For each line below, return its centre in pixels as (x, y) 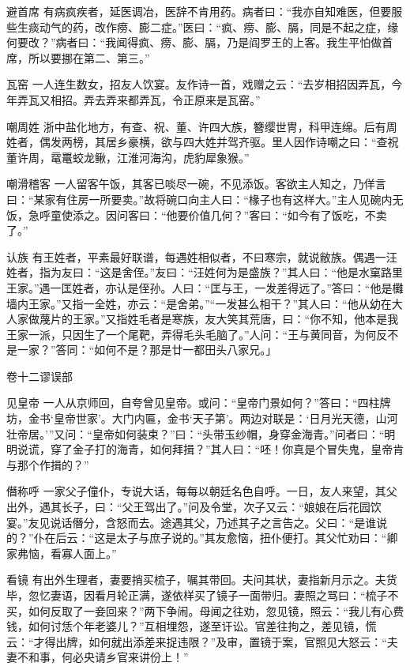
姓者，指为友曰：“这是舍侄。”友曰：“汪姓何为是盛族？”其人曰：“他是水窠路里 (205, 272)
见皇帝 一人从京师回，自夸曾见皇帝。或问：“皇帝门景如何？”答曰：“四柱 (193, 403)
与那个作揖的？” (48, 464)
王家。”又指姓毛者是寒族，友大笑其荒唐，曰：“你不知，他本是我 (235, 319)
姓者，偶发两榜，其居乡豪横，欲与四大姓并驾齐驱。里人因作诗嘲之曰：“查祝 (203, 142)
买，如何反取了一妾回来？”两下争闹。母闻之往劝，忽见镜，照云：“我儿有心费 (205, 610)
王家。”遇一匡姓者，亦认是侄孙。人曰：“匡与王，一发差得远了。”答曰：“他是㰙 (205, 287)
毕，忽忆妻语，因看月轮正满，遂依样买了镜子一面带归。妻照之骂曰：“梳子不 (203, 595)
